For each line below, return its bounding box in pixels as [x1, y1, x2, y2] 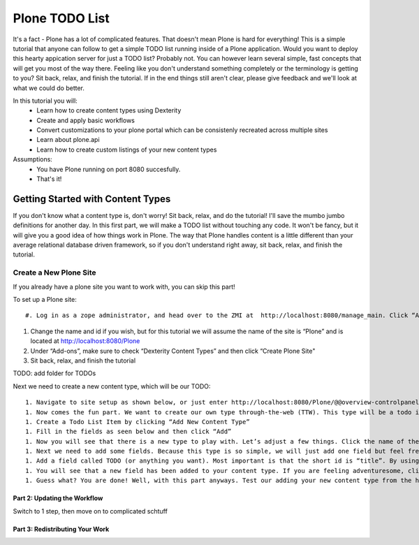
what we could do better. [13, 84, 85, 92]
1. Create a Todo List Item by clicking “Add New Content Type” [25, 418, 251, 426]
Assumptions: [13, 155, 52, 163]
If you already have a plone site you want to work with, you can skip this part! [13, 282, 235, 291]
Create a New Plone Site [13, 268, 96, 277]
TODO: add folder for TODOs [13, 369, 96, 377]
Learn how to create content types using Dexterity [36, 106, 182, 115]
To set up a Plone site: [13, 296, 77, 304]
